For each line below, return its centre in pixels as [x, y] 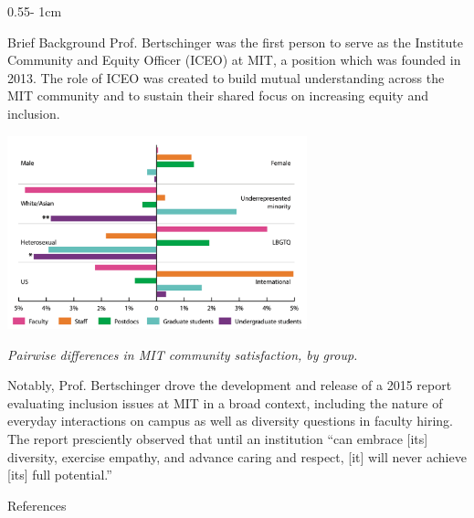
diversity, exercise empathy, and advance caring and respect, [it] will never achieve [237, 456]
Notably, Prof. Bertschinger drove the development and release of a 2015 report [230, 385]
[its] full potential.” [60, 475]
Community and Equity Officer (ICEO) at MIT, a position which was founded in [234, 60]
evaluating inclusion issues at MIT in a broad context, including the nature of [225, 402]
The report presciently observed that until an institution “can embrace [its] [218, 438]
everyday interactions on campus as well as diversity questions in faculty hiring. [230, 421]
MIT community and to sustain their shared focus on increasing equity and [218, 95]
